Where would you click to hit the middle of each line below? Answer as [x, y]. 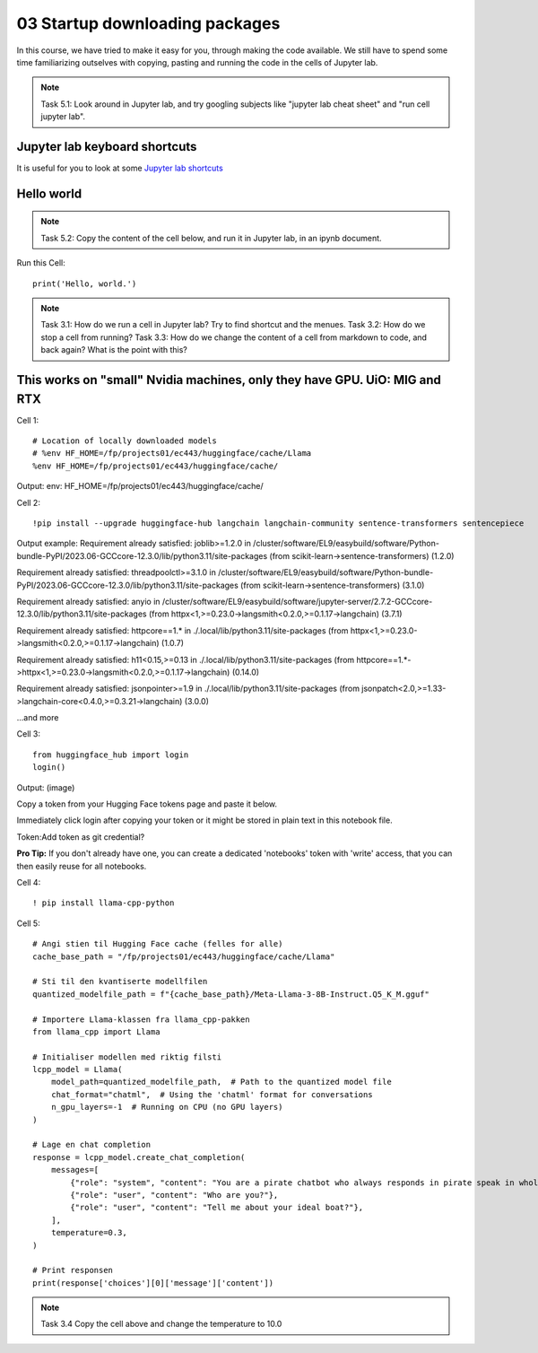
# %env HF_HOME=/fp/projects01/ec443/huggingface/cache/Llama [172, 454]
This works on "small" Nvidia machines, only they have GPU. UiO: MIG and [229, 380]
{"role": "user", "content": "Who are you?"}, [174, 1195]
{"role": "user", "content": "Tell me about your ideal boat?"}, [217, 1208]
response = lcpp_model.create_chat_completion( [139, 1157]
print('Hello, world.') [85, 284]
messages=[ [75, 1170]
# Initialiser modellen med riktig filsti [127, 1057]
